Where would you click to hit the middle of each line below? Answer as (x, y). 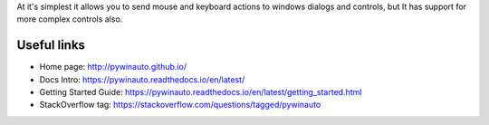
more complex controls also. (70, 19)
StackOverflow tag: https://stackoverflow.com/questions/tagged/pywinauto (180, 105)
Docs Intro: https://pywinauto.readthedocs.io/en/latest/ (142, 79)
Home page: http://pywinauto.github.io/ (113, 67)
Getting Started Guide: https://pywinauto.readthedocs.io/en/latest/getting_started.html (201, 92)
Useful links (51, 45)
